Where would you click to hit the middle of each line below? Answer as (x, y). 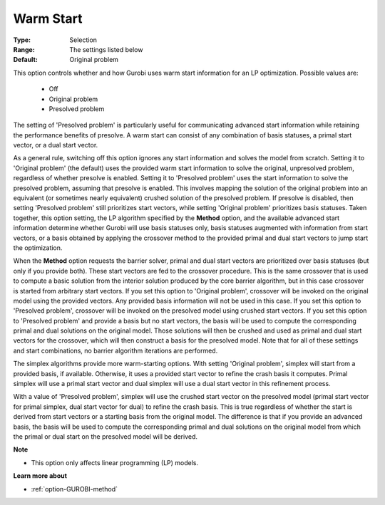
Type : (22, 40)
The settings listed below (106, 49)
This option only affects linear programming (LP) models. (115, 462)
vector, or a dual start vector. (56, 145)
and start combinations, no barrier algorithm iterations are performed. (115, 350)
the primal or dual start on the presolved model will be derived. (106, 437)
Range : (24, 49)
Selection (83, 40)
